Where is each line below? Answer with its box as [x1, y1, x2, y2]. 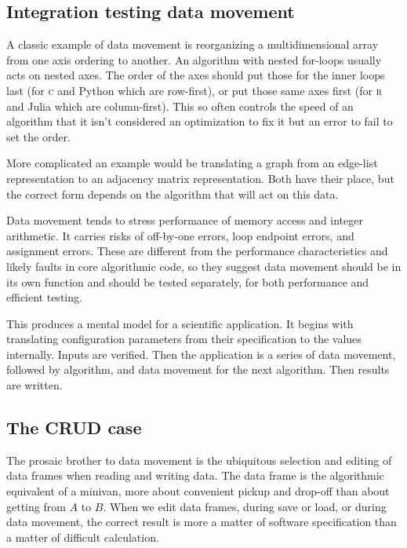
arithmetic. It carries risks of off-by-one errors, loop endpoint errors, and [6, 227, 354, 243]
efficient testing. [6, 289, 82, 305]
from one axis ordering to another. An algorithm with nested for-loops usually [6, 51, 382, 68]
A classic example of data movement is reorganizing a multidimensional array [6, 36, 379, 53]
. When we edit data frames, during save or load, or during [103, 498, 387, 514]
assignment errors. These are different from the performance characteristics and [6, 243, 388, 259]
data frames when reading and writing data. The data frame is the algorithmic [6, 467, 384, 484]
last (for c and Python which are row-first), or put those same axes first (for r [6, 82, 383, 98]
